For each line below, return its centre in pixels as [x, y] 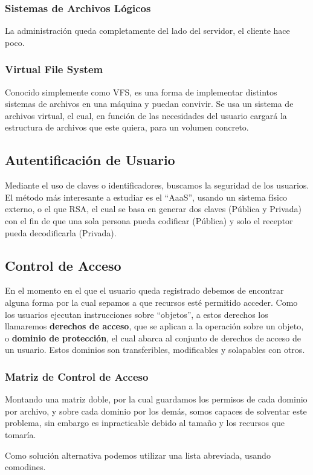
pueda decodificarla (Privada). [61, 232]
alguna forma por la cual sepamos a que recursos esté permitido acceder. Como [151, 302]
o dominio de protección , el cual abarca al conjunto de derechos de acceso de [153, 338]
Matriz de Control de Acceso [77, 376]
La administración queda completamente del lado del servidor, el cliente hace [147, 31]
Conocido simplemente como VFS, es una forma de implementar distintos [141, 92]
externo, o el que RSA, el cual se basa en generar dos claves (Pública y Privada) [153, 209]
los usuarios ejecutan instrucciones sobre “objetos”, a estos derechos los [137, 314]
